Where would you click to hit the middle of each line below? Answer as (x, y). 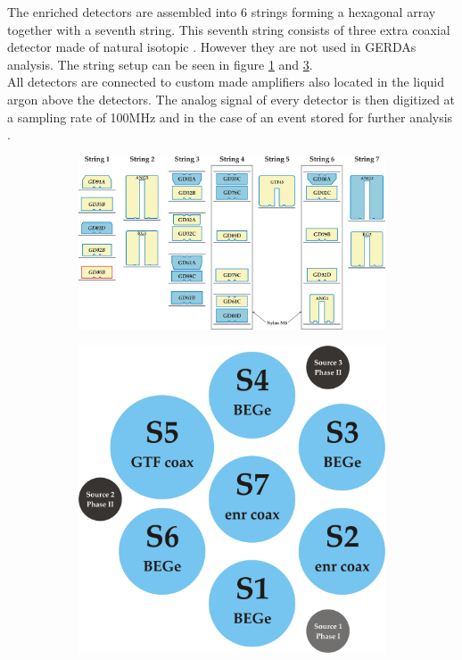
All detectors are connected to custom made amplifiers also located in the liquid (226, 82)
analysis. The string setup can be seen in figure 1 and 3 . (160, 64)
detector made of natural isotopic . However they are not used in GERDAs (212, 47)
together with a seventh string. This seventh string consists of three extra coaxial (229, 29)
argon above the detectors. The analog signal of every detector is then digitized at (231, 99)
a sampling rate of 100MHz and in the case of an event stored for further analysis (230, 117)
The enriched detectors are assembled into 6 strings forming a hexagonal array (222, 12)
